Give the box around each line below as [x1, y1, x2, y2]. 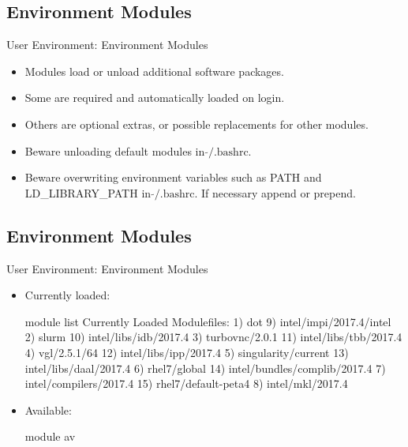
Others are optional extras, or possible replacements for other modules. [24, 115, 369, 132]
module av [24, 428, 76, 445]
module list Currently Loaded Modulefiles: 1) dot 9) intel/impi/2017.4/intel [24, 313, 391, 329]
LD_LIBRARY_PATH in [24, 184, 152, 201]
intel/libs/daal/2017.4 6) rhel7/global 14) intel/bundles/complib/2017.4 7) [24, 359, 386, 376]
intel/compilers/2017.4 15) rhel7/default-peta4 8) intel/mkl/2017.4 [24, 375, 348, 392]
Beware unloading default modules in [24, 142, 205, 159]
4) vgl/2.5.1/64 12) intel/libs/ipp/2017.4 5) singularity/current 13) [24, 344, 349, 360]
